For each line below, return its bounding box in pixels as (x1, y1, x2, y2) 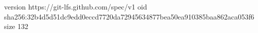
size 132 (4, 21, 28, 31)
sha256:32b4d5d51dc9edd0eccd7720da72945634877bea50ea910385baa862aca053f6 (4, 11, 254, 21)
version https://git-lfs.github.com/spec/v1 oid (4, 1, 147, 11)
